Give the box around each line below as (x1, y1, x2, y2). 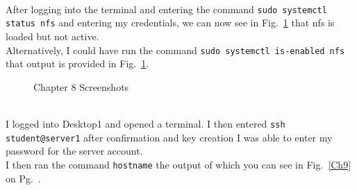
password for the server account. (6, 144, 143, 158)
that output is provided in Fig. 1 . (6, 56, 149, 71)
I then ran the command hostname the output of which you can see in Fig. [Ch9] (6, 157, 351, 171)
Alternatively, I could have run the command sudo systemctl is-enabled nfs (6, 42, 345, 57)
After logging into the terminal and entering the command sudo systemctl (6, 1, 327, 16)
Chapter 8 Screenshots (33, 79, 129, 94)
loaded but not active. (6, 28, 99, 43)
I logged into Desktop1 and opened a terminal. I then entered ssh (6, 116, 285, 130)
